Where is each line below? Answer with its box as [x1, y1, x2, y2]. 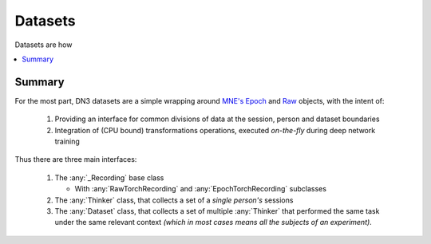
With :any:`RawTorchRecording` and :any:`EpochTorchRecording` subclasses [74, 184, 327, 194]
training [54, 136, 80, 147]
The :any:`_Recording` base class [54, 172, 164, 183]
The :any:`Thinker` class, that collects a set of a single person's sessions [54, 195, 294, 205]
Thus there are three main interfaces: [14, 155, 137, 164]
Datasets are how [14, 40, 73, 49]
